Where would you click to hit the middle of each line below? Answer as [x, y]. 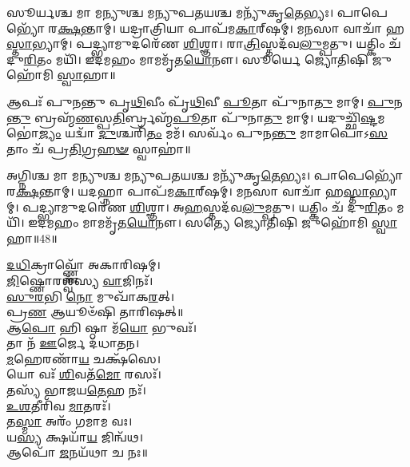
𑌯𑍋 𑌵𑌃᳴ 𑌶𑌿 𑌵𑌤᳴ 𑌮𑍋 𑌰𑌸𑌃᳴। [84, 374]
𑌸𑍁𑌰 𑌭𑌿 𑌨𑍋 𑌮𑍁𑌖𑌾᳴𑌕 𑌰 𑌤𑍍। [91, 296]
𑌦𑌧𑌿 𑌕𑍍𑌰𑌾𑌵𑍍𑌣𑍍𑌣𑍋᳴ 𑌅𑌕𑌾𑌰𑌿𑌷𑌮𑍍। [84, 265]
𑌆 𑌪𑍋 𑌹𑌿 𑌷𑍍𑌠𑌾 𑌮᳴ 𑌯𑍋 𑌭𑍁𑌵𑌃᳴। [102, 327]
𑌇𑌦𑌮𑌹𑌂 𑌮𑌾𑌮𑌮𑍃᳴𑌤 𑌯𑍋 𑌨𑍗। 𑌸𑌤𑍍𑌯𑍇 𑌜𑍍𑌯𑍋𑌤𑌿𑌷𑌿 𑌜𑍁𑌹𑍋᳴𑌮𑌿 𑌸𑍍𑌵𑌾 [213, 222]
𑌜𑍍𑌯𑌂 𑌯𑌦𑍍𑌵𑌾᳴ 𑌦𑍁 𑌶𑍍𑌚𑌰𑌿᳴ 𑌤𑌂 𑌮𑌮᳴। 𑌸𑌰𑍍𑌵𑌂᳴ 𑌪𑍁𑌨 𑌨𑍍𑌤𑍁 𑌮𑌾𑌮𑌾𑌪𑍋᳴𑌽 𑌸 [213, 133]
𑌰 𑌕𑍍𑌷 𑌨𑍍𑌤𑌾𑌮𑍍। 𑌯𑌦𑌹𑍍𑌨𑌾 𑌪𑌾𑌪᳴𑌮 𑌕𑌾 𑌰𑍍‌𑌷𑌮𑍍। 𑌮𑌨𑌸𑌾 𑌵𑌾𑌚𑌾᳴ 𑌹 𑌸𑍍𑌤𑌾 [188, 190]
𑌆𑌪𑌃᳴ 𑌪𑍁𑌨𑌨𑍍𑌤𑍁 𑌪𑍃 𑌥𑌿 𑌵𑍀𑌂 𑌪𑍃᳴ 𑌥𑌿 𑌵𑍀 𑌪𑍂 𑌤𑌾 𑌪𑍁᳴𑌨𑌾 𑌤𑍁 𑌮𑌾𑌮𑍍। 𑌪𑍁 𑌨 [205, 101]
